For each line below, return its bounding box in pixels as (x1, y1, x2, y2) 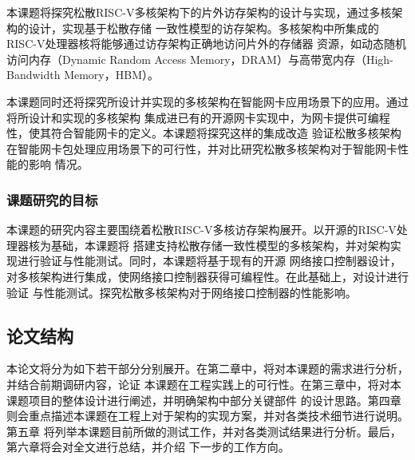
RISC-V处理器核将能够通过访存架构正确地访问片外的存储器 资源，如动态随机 (6, 35, 407, 52)
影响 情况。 (28, 156, 89, 172)
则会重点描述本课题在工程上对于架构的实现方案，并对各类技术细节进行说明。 (6, 407, 409, 424)
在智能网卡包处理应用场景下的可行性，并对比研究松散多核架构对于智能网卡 (6, 140, 397, 157)
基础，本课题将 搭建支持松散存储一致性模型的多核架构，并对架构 (50, 236, 390, 253)
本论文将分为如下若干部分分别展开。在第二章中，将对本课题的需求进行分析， (6, 360, 409, 377)
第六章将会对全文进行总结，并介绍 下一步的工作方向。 (6, 438, 290, 455)
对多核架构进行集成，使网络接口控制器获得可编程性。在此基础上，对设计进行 (6, 268, 409, 284)
